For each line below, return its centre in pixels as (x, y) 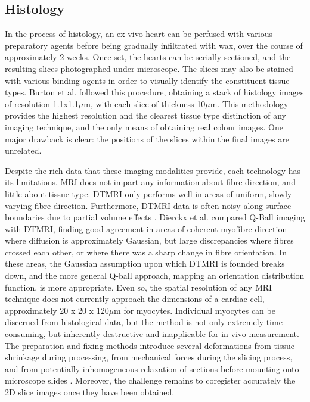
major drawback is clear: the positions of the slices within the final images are (147, 138)
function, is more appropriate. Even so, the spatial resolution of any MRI (139, 287)
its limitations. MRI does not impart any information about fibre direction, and (150, 182)
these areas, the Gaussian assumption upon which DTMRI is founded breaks (145, 264)
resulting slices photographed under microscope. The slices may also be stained (149, 68)
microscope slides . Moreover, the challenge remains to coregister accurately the (150, 380)
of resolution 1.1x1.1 (42, 103)
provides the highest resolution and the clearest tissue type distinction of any (145, 115)
